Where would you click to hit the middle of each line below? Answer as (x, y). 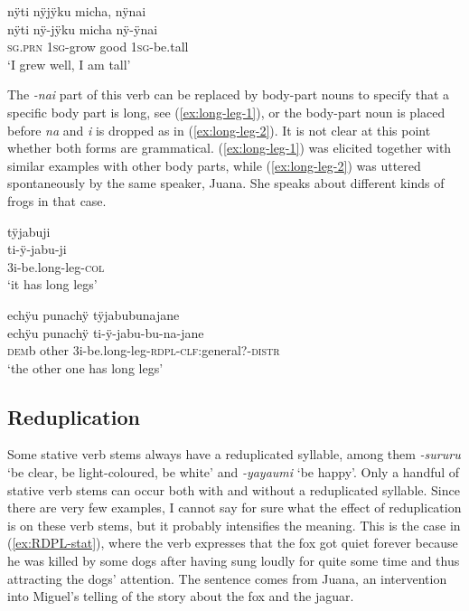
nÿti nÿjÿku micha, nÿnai (77, 11)
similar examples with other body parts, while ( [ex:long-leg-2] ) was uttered (214, 165)
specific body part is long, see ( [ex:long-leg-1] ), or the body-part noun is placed (226, 112)
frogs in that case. (57, 200)
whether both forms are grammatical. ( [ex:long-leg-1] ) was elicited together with (230, 148)
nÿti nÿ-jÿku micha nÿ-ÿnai (83, 28)
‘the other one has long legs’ (85, 367)
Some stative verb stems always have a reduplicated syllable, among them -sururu (234, 454)
